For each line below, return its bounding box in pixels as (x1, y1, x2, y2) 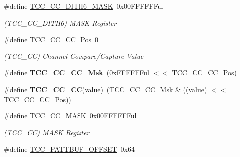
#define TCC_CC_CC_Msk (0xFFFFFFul (4, 67, 149, 78)
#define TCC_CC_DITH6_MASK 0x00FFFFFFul (4, 1, 163, 11)
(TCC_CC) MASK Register (4, 127, 90, 137)
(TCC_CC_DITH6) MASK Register (4, 17, 117, 28)
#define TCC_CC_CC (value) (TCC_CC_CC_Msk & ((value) (4, 84, 207, 94)
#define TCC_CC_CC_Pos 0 (4, 34, 99, 45)
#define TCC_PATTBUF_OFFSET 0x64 (4, 144, 135, 154)
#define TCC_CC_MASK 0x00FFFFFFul (4, 110, 137, 121)
